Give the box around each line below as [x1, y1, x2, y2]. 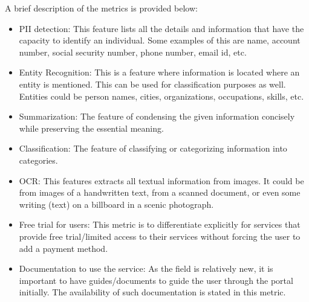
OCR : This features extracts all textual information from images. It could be [19, 174, 304, 187]
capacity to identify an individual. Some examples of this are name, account [19, 34, 301, 47]
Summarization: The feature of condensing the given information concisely [19, 110, 295, 123]
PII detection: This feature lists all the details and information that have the [19, 22, 304, 34]
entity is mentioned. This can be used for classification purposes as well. [19, 77, 286, 90]
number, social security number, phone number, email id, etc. [19, 45, 247, 58]
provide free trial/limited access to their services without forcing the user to [19, 230, 301, 242]
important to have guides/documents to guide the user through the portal [19, 274, 293, 286]
